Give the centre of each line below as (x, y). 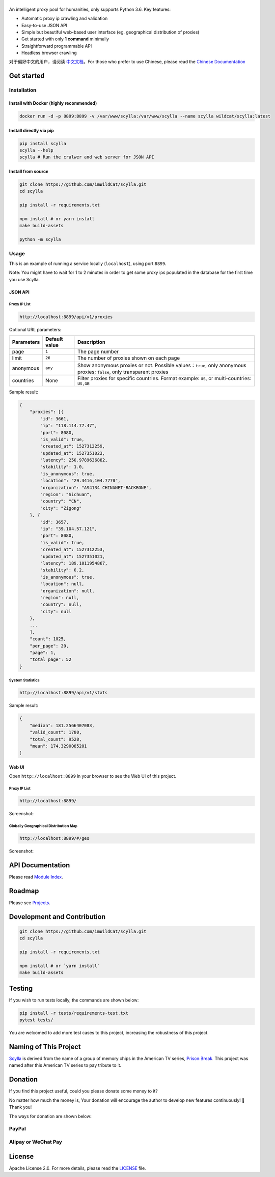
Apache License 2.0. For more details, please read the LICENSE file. (78, 1168)
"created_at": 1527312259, (72, 446)
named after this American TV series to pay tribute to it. (65, 1065)
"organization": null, (68, 591)
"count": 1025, (48, 639)
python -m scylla (40, 239)
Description (91, 342)
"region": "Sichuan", (66, 495)
